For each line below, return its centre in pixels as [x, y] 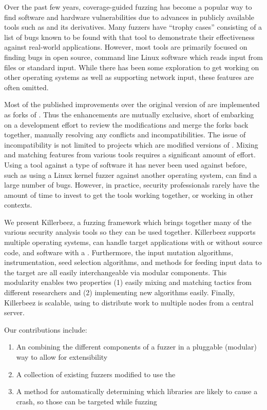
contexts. [18, 205]
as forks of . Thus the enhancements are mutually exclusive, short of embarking [129, 114]
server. [14, 312]
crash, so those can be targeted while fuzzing [87, 401]
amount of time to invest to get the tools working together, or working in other [129, 194]
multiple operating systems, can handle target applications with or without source [133, 242]
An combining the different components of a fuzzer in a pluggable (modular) [136, 347]
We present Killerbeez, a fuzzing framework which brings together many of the [128, 222]
